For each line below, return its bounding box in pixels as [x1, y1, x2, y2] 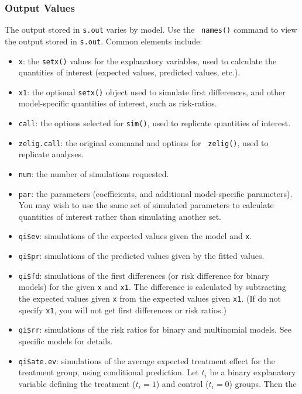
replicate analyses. [18, 148, 84, 160]
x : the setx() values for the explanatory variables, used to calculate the [18, 54, 277, 67]
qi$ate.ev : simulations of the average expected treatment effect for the [18, 354, 275, 367]
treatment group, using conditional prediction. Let [18, 366, 199, 378]
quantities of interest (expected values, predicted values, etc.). [18, 66, 241, 78]
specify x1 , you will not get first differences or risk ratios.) [18, 303, 227, 316]
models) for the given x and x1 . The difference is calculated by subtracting [18, 281, 286, 293]
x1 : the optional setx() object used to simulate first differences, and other [18, 85, 286, 98]
